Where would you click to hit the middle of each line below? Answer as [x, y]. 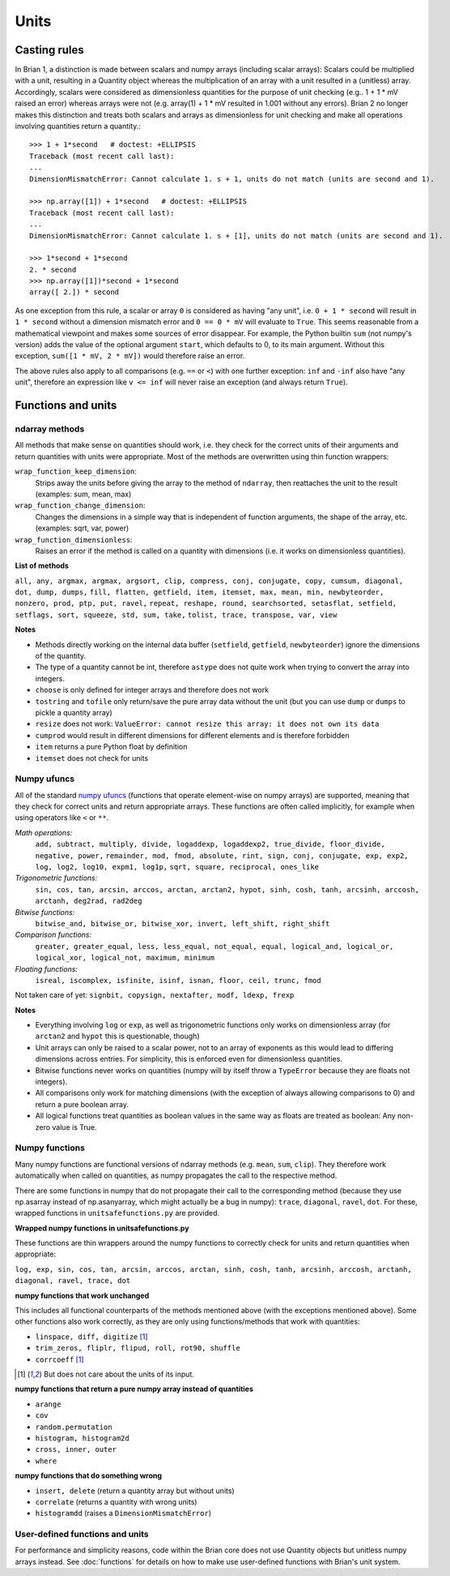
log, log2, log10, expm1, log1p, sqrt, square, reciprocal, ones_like [177, 867]
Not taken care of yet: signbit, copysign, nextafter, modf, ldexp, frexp [155, 995]
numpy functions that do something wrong [88, 1475]
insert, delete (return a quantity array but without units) [135, 1490]
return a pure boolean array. [82, 1104]
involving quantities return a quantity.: [78, 127]
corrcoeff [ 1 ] [59, 1359]
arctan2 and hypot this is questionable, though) [117, 1036]
